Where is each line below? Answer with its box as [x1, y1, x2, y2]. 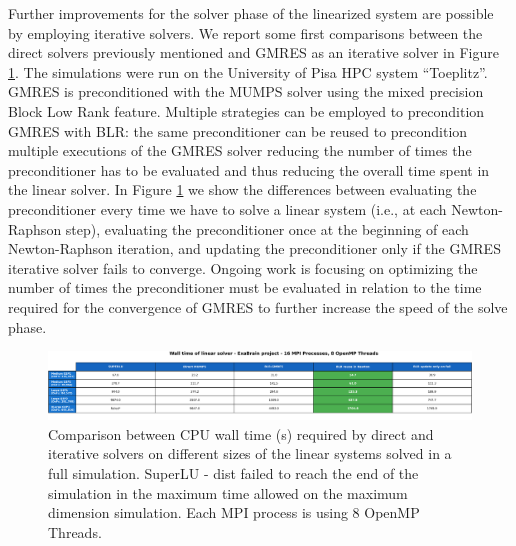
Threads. [48, 521, 102, 542]
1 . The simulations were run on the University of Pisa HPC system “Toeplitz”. [8, 61, 488, 82]
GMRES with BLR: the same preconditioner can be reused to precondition [8, 120, 468, 141]
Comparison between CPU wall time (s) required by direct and [48, 423, 434, 444]
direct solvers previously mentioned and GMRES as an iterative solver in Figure [8, 42, 499, 63]
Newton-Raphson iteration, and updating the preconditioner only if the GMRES [8, 238, 501, 259]
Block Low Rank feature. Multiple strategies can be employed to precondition [8, 100, 485, 121]
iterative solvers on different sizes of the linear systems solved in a [48, 443, 452, 464]
